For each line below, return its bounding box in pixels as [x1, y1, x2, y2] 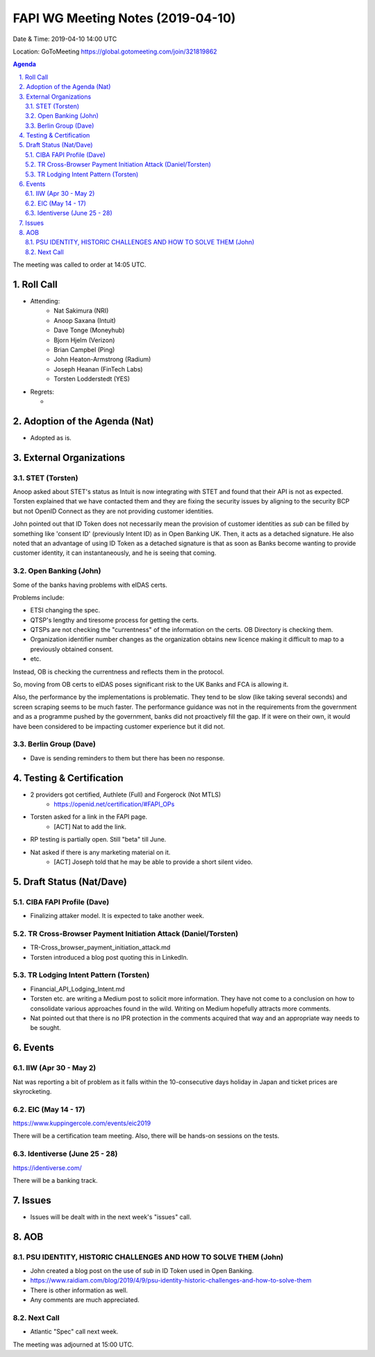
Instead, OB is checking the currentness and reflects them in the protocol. [12, 667, 225, 676]
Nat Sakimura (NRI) [53, 306, 109, 315]
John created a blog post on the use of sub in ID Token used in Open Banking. [30, 1267, 254, 1275]
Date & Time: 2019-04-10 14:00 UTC [12, 35, 117, 43]
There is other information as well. [30, 1285, 128, 1294]
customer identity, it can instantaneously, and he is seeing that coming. [12, 549, 217, 557]
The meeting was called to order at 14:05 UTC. [12, 260, 147, 269]
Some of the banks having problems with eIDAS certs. [12, 581, 168, 589]
